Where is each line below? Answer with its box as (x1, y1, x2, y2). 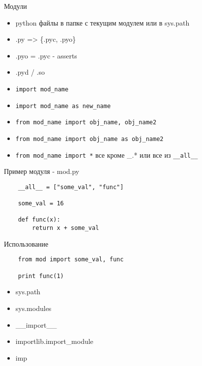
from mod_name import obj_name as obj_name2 (15, 135, 164, 142)
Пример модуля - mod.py (4, 166, 80, 176)
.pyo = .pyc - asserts (15, 50, 77, 60)
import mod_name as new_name (15, 102, 111, 110)
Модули (4, 1, 27, 11)
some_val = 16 (18, 200, 64, 207)
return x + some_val (32, 225, 99, 232)
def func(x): (18, 216, 60, 224)
